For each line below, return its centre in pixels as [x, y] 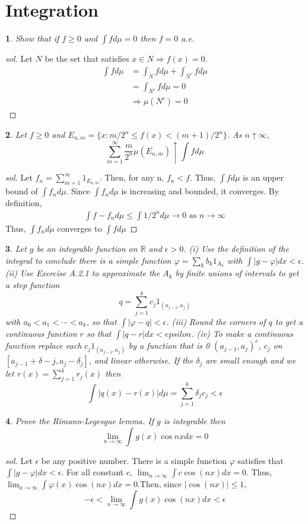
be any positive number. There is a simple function [134, 460]
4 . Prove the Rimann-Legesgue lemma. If [80, 421]
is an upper [263, 177]
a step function [33, 284]
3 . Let [16, 248]
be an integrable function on [87, 248]
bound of [22, 191]
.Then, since [159, 484]
